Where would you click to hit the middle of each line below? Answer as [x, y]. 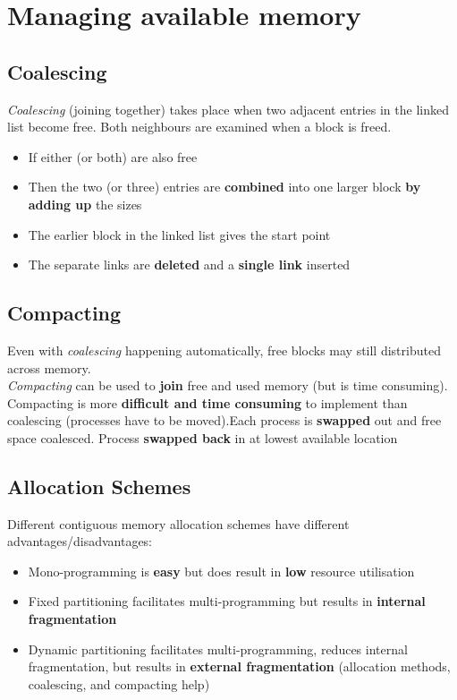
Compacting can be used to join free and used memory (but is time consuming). [228, 385]
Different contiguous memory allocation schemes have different [178, 523]
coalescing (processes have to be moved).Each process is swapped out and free [224, 420]
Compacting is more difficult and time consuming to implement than [207, 402]
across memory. [49, 367]
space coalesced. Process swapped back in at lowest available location [203, 437]
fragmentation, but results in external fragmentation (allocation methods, [239, 666]
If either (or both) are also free [113, 156]
